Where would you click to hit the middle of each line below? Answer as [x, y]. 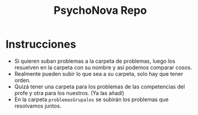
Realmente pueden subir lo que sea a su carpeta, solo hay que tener [99, 73]
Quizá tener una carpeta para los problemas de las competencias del [100, 86]
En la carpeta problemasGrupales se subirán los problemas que [91, 99]
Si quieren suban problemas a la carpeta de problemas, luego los [94, 61]
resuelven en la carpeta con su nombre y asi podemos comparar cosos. [103, 67]
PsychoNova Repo [100, 11]
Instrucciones [41, 44]
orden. [22, 80]
